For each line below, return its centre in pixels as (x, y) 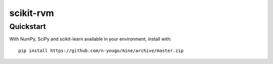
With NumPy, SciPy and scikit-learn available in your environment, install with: (90, 39)
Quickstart (28, 26)
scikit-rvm (32, 13)
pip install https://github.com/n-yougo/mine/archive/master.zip (101, 50)
